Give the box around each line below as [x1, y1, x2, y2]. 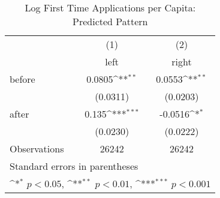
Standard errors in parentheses [10, 159, 138, 173]
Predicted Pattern [73, 14, 148, 28]
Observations [10, 142, 64, 155]
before [10, 72, 35, 86]
